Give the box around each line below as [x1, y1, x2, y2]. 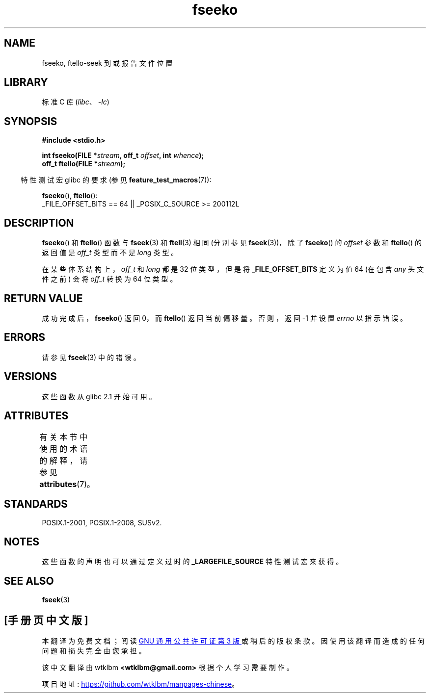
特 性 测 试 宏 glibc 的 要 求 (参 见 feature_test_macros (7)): [21, 176, 212, 184]
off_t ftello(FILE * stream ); [42, 159, 126, 168]
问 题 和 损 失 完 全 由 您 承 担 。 [42, 646, 146, 655]
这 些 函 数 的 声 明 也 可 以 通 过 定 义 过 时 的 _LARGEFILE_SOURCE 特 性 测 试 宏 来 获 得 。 [42, 557, 343, 566]
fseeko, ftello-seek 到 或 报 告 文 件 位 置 [42, 58, 173, 67]
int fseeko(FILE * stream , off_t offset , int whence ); [42, 151, 204, 160]
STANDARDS [4, 497, 68, 510]
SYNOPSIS [4, 115, 57, 128]
